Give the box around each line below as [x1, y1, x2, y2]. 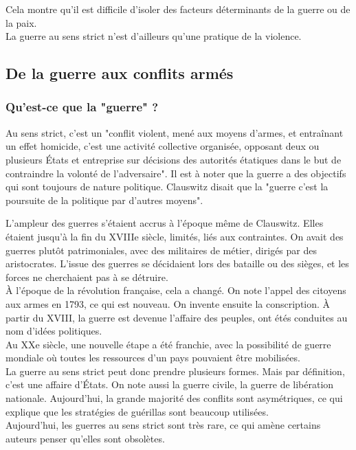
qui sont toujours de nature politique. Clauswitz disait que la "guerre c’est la [5, 179, 329, 194]
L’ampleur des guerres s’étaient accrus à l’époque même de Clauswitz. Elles [5, 216, 324, 230]
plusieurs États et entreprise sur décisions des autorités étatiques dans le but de [5, 152, 342, 166]
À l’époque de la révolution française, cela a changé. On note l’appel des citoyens [5, 283, 346, 297]
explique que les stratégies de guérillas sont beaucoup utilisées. [5, 404, 269, 418]
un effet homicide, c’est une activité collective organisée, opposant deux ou [5, 139, 320, 153]
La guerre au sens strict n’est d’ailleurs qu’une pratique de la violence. [5, 29, 302, 43]
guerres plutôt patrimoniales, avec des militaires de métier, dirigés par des [5, 243, 317, 257]
